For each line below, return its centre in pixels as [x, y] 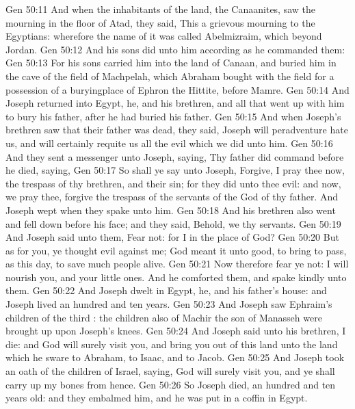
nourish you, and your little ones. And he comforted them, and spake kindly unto [176, 277]
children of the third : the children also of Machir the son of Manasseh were [164, 317]
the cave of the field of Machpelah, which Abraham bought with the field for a [170, 76]
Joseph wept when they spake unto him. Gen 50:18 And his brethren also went [171, 210]
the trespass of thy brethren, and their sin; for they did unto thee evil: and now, [173, 183]
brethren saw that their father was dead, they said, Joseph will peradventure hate [177, 130]
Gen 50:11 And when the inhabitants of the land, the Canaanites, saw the [161, 9]
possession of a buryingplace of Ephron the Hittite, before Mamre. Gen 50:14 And [177, 89]
